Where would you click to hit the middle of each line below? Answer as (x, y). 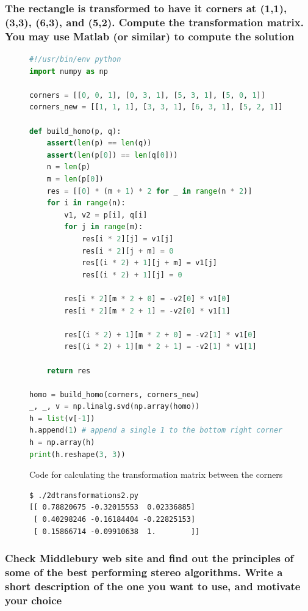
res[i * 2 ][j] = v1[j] (127, 239)
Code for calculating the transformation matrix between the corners (156, 474)
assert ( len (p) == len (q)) (99, 143)
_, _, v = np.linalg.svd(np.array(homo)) (115, 407)
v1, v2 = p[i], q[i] (106, 215)
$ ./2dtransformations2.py (84, 495)
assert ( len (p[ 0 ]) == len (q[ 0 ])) (112, 155)
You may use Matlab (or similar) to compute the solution (150, 36)
